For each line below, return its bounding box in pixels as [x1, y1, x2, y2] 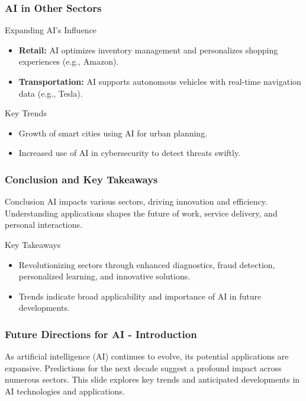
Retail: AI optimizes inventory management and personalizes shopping [18, 43, 278, 56]
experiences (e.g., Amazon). [18, 55, 119, 68]
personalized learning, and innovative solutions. [18, 270, 191, 282]
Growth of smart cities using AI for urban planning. [18, 126, 208, 139]
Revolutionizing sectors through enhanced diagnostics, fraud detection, [18, 258, 275, 270]
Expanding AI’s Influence [5, 24, 97, 36]
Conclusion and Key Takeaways [5, 171, 158, 186]
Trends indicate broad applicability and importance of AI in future [18, 289, 262, 302]
